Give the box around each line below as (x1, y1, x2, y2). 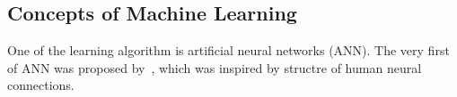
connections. (7, 76, 75, 94)
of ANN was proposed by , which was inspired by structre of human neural (7, 58, 422, 77)
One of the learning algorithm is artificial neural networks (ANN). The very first (7, 41, 450, 60)
